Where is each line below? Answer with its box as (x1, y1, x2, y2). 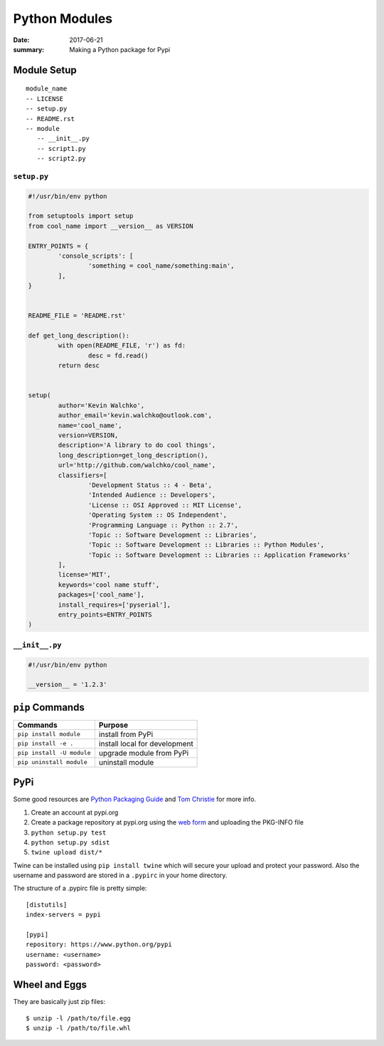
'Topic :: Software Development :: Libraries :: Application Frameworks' (87, 550, 351, 559)
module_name (26, 85, 68, 93)
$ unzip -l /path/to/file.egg (26, 1014, 132, 1022)
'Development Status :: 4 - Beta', (87, 481, 213, 489)
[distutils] (26, 901, 68, 909)
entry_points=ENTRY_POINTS (58, 611, 152, 619)
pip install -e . (17, 740, 74, 748)
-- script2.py (36, 155, 86, 163)
